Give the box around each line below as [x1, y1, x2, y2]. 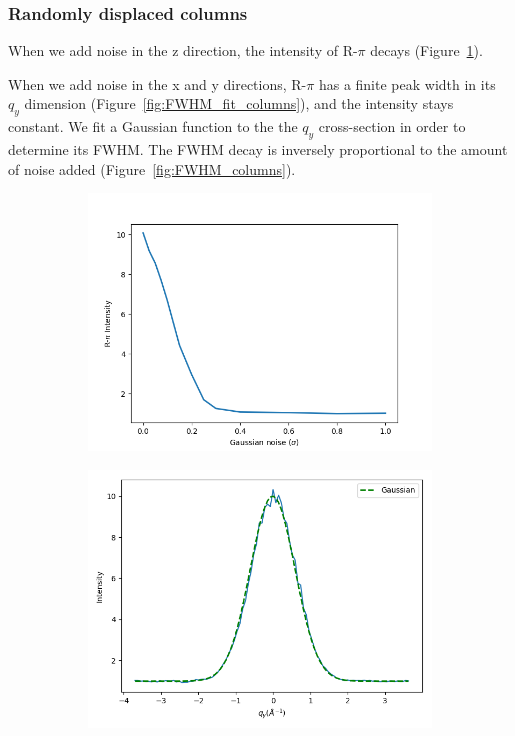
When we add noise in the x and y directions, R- [8, 73, 307, 94]
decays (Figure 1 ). [370, 40, 483, 61]
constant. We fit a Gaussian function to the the [8, 116, 298, 137]
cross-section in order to [318, 116, 466, 137]
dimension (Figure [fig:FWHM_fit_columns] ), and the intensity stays [24, 93, 454, 114]
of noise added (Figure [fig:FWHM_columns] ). [8, 158, 296, 179]
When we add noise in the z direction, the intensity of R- [8, 40, 358, 61]
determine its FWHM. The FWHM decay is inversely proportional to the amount [8, 139, 508, 159]
